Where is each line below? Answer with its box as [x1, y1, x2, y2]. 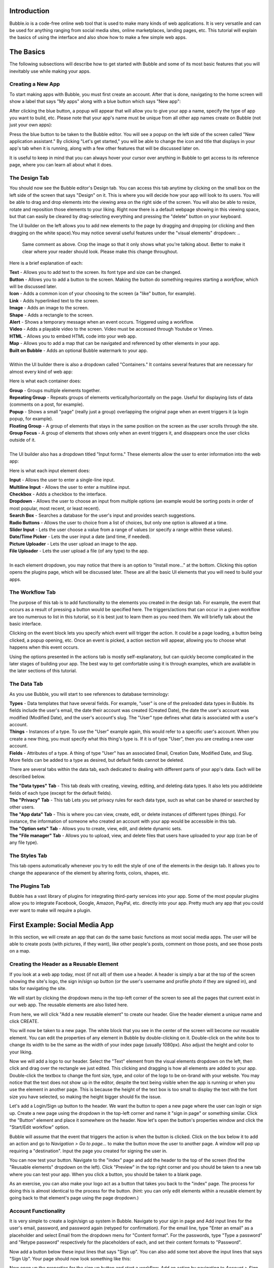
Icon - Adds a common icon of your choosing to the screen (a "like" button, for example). [9, 291, 196, 297]
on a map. [9, 948, 30, 954]
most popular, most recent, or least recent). [9, 505, 100, 511]
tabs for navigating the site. [9, 985, 67, 992]
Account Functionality [9, 1207, 65, 1214]
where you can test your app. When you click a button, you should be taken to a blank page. [9, 1171, 202, 1177]
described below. [9, 773, 46, 780]
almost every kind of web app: [9, 368, 73, 375]
